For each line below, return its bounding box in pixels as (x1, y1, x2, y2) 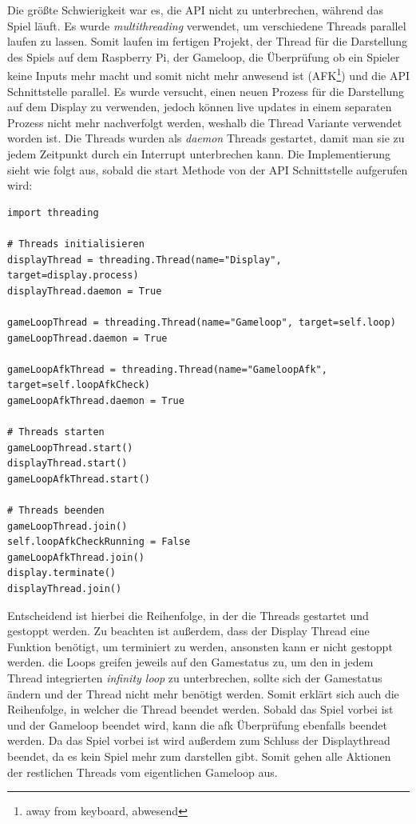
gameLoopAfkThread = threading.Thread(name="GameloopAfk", (7, 363, 327, 375)
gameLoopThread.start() (7, 442, 133, 454)
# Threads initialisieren (7, 238, 145, 250)
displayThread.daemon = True (7, 285, 162, 297)
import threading (7, 206, 99, 218)
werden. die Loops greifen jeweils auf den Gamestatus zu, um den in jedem (7, 654, 374, 670)
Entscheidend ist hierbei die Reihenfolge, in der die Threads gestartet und (7, 606, 369, 623)
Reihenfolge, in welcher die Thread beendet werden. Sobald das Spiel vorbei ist (7, 701, 394, 718)
